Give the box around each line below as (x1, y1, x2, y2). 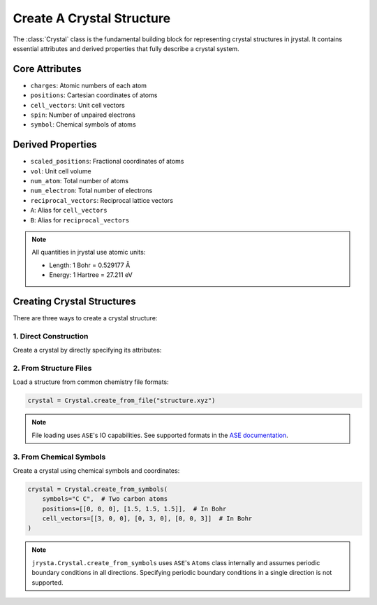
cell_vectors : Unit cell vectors (30, 101, 125, 109)
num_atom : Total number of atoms (30, 177, 129, 185)
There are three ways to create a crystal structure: (13, 314, 158, 322)
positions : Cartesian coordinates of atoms (30, 91, 158, 99)
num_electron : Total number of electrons (30, 186, 153, 195)
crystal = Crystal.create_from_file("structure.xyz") (27, 397, 216, 405)
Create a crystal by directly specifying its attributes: (13, 346, 162, 355)
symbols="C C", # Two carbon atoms (42, 495, 168, 503)
